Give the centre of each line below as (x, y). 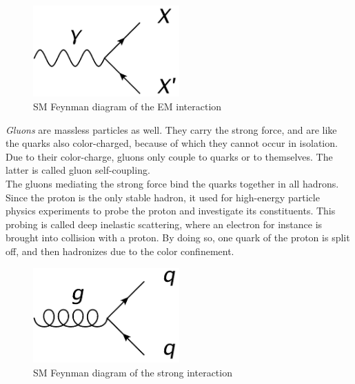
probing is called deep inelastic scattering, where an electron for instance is (164, 224)
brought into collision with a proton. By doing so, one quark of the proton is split (178, 238)
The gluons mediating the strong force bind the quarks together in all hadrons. (172, 183)
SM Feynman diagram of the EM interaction (128, 106)
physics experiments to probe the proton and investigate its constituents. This (171, 211)
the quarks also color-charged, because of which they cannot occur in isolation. (172, 143)
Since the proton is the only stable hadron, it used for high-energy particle (163, 197)
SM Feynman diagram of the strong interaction (133, 372)
